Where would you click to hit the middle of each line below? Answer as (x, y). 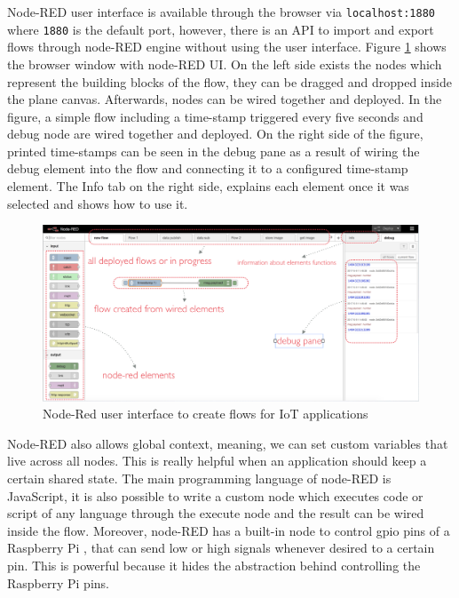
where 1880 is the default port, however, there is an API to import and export (221, 29)
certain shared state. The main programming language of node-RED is (199, 478)
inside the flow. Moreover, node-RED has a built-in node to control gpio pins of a (229, 530)
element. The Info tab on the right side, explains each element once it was (208, 186)
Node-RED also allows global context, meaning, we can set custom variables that (228, 443)
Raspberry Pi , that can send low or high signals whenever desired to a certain (221, 548)
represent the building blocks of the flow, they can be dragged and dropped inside (229, 81)
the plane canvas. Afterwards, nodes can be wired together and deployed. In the (225, 99)
